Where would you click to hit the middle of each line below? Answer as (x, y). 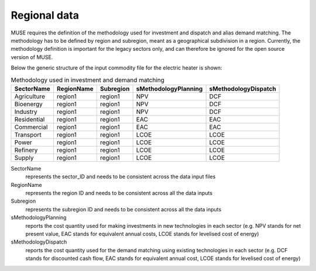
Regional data (45, 15)
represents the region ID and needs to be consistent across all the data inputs (119, 193)
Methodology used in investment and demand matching (88, 80)
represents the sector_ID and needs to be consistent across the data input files (121, 177)
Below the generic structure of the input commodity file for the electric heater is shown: (116, 68)
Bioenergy (29, 104)
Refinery (26, 150)
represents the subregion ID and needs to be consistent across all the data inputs (123, 209)
